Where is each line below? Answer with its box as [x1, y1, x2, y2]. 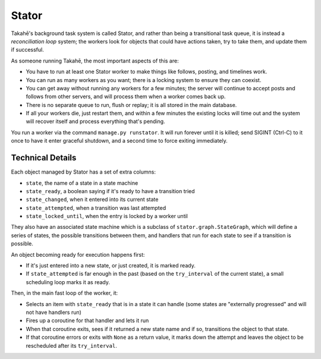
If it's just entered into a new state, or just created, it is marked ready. [26, 262, 196, 269]
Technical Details [11, 153, 77, 163]
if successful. [11, 46, 44, 53]
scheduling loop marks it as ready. [26, 278, 110, 285]
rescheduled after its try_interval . [26, 342, 117, 349]
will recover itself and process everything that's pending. [26, 118, 166, 125]
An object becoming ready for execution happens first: [11, 251, 145, 258]
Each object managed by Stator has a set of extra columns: [11, 168, 156, 175]
